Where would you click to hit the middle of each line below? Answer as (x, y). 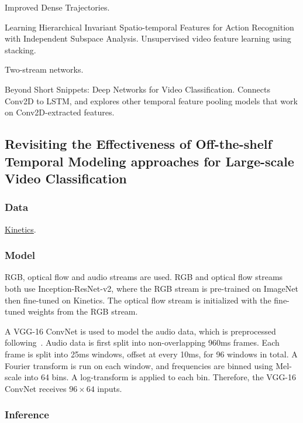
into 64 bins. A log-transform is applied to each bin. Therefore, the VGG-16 (160, 377)
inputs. (110, 388)
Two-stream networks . (44, 69)
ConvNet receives (36, 388)
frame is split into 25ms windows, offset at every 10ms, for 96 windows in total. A (151, 354)
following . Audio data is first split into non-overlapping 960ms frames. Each (142, 342)
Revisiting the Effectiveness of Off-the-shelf (138, 144)
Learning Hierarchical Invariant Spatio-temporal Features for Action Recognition (149, 27)
